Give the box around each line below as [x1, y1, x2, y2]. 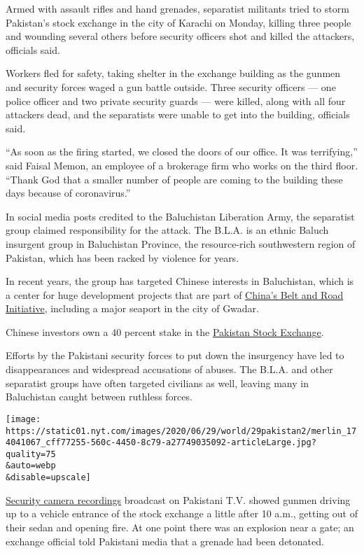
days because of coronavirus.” [6, 185, 131, 200]
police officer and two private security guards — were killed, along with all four [6, 93, 346, 108]
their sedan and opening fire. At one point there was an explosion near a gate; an [6, 519, 354, 534]
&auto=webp [6, 461, 56, 471]
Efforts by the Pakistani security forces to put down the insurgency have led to [6, 348, 344, 363]
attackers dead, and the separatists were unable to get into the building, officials [6, 107, 350, 122]
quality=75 [6, 449, 56, 459]
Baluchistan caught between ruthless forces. [6, 389, 192, 404]
